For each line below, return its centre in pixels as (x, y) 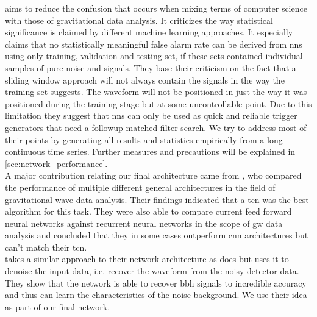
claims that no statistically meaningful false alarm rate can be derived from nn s (154, 44)
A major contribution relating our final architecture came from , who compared (153, 175)
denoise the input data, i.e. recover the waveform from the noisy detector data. (152, 271)
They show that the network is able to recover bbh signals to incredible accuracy (156, 283)
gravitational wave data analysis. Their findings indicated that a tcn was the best (157, 199)
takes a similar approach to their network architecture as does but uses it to (147, 259)
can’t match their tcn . (46, 247)
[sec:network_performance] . (56, 163)
